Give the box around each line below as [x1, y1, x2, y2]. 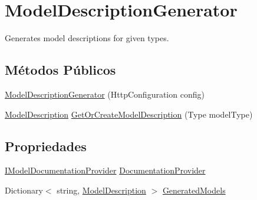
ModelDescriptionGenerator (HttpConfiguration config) [5, 88, 205, 100]
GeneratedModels [162, 184, 226, 196]
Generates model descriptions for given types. [5, 32, 169, 44]
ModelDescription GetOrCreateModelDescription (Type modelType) [5, 108, 253, 120]
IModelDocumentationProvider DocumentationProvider [5, 164, 206, 176]
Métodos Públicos [5, 61, 116, 79]
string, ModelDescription [57, 184, 146, 196]
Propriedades [5, 136, 87, 155]
